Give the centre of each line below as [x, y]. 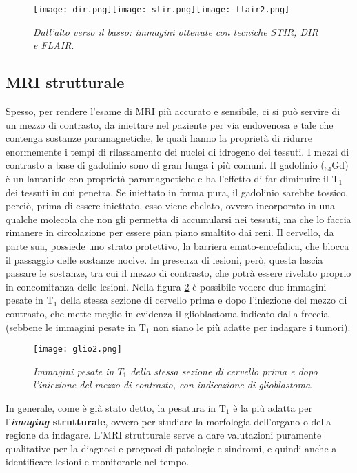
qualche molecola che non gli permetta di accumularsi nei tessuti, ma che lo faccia [178, 219]
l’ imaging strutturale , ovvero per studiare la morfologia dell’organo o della [169, 421]
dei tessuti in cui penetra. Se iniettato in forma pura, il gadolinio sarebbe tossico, [177, 192]
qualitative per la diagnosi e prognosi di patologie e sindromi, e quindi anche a [171, 448]
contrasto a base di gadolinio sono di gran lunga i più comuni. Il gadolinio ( [165, 165]
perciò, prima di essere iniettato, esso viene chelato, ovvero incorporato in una [171, 206]
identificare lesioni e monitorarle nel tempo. [98, 462]
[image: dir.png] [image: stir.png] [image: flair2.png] [162, 10]
